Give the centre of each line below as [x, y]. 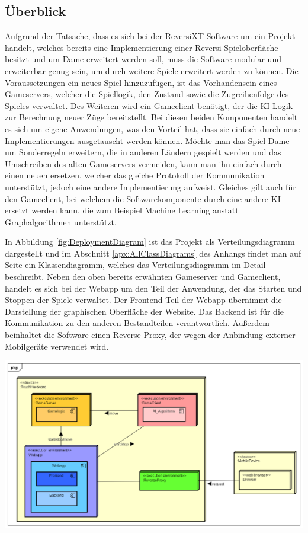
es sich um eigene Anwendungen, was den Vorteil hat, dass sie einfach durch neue [153, 128]
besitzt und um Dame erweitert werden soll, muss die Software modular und [143, 59]
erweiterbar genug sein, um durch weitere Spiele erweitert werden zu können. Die [152, 70]
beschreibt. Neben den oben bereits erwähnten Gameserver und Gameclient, [143, 277]
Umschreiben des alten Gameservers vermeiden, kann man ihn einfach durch [143, 163]
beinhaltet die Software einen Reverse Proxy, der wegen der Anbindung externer [150, 335]
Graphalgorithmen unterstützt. [61, 221]
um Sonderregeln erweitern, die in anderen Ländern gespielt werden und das [143, 152]
